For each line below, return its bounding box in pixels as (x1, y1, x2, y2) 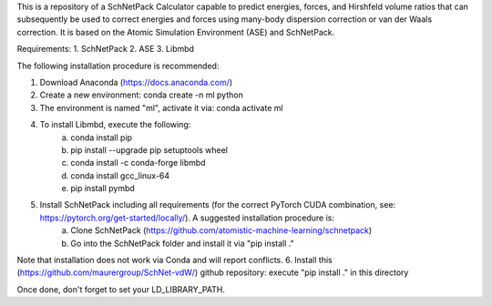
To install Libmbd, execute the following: (39, 119, 191, 130)
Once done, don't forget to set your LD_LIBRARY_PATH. (16, 283, 225, 295)
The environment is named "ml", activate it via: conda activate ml (39, 102, 283, 113)
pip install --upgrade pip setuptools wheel (70, 144, 228, 155)
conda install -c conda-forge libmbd (70, 158, 206, 168)
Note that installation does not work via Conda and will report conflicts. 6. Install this (16, 255, 333, 266)
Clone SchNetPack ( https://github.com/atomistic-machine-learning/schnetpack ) (70, 225, 373, 236)
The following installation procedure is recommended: (16, 60, 220, 71)
